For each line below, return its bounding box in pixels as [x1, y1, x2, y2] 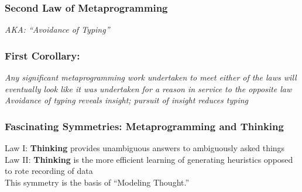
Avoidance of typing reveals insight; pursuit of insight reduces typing [5, 94, 249, 106]
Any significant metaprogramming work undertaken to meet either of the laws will [5, 71, 297, 83]
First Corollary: [5, 48, 80, 62]
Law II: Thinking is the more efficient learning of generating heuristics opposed [5, 153, 293, 165]
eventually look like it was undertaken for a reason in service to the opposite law [5, 82, 292, 95]
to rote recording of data [5, 165, 93, 177]
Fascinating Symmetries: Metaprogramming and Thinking [5, 118, 284, 133]
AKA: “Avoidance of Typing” [5, 23, 110, 36]
